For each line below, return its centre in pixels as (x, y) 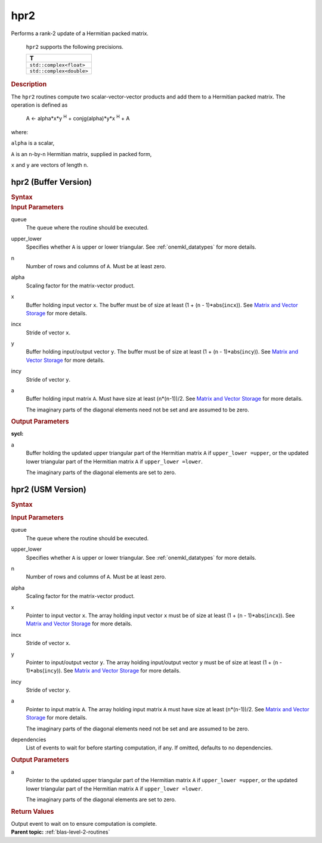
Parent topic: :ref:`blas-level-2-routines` (61, 832)
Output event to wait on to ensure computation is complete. (84, 823)
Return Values (32, 811)
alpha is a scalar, (33, 143)
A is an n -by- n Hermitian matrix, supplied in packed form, (81, 154)
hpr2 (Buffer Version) (52, 182)
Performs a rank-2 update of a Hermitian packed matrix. (80, 33)
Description (29, 85)
